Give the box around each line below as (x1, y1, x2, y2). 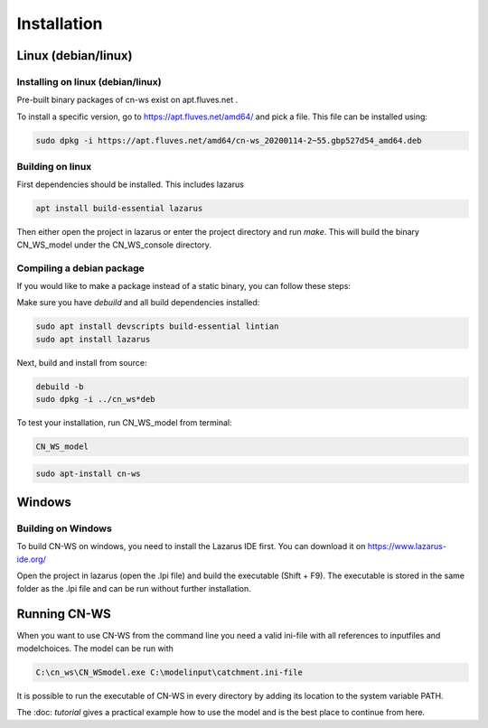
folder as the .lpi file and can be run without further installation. (16, 583, 252, 593)
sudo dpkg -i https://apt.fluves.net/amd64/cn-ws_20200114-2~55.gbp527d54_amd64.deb (35, 135, 422, 145)
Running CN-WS (16, 606, 112, 622)
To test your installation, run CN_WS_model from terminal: (16, 417, 232, 428)
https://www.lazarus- (367, 541, 447, 552)
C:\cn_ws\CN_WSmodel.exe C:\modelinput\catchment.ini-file (35, 667, 303, 677)
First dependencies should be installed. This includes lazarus (16, 179, 244, 190)
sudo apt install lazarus (35, 334, 151, 344)
